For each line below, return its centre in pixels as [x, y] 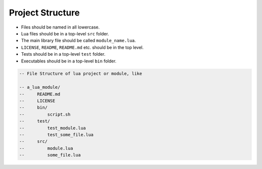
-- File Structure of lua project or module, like [81, 74]
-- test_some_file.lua [57, 135]
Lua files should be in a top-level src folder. [65, 33]
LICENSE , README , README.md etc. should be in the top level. [82, 47]
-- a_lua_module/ [40, 87]
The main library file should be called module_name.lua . [78, 41]
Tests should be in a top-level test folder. [63, 54]
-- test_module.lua [52, 128]
